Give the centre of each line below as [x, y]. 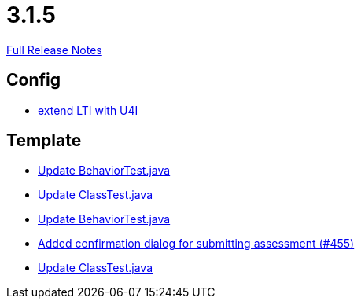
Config [33, 80]
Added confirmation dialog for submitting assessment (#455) [196, 244]
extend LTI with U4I [88, 110]
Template [44, 141]
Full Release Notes [54, 50]
